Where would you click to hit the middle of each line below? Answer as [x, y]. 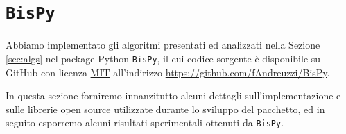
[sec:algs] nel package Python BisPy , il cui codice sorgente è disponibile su [163, 58]
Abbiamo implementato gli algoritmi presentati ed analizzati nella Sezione [163, 45]
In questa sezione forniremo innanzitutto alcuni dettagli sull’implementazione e [173, 95]
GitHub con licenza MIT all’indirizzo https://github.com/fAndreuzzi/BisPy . [168, 72]
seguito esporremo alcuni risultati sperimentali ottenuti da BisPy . [145, 123]
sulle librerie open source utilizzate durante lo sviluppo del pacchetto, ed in [165, 109]
